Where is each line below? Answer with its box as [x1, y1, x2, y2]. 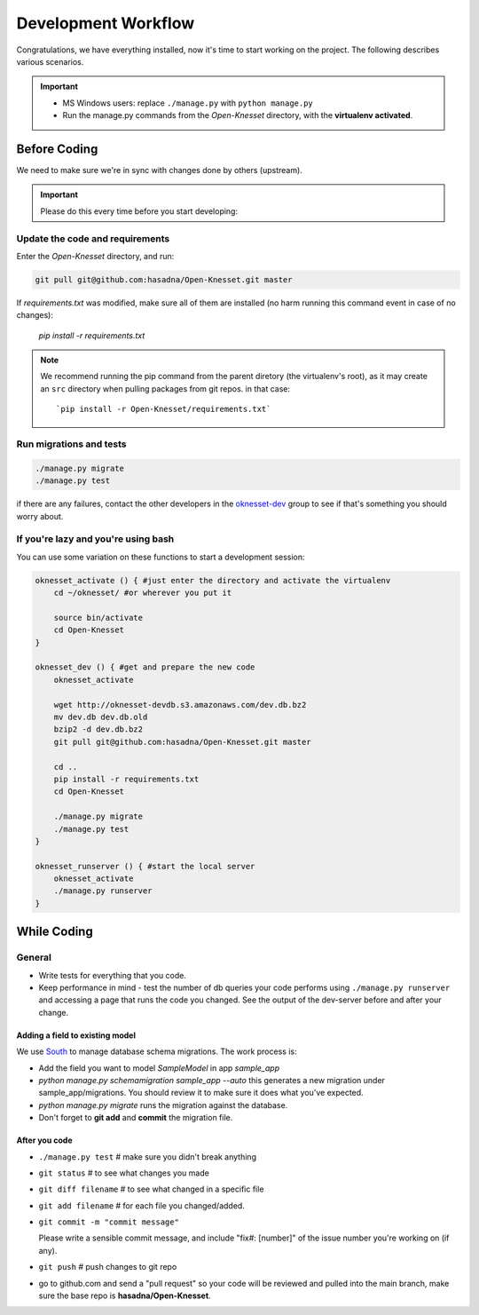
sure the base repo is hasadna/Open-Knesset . [38, 1290, 212, 1301]
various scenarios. [16, 56, 84, 67]
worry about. [16, 511, 64, 521]
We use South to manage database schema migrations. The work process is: [16, 1046, 297, 1057]
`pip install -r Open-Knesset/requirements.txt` [56, 404, 271, 415]
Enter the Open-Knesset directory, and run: [16, 250, 175, 261]
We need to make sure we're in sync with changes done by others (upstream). [16, 165, 303, 176]
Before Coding [16, 141, 98, 156]
